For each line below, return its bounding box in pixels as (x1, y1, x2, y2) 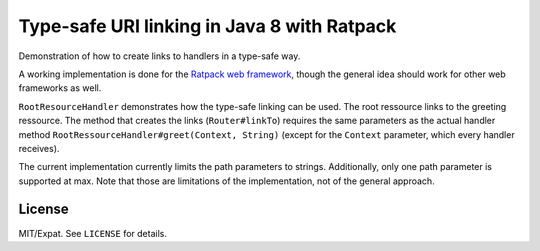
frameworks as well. (18, 82, 102, 94)
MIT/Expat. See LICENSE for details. (18, 227, 167, 239)
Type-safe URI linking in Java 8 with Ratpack (18, 15, 397, 37)
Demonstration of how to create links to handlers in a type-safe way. (18, 50, 301, 62)
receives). (18, 142, 60, 154)
